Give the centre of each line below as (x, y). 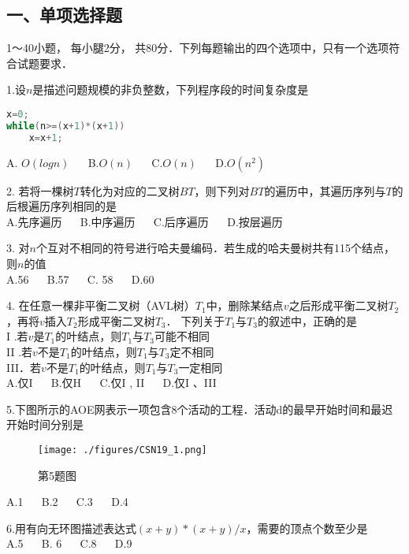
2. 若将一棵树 (40, 190)
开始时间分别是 (45, 424)
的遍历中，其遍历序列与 (325, 190)
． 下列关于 (195, 320)
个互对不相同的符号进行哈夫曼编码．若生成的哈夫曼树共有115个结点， (215, 248)
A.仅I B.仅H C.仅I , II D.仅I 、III (112, 383)
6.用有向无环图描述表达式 (71, 528)
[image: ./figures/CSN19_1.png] (123, 450)
